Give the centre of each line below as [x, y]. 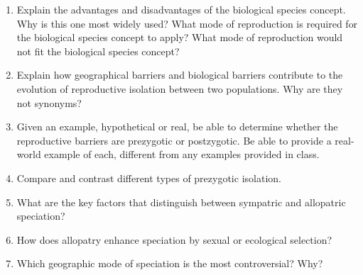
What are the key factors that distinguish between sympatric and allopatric [181, 202]
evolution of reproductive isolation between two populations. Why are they [180, 88]
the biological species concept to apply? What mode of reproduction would [180, 37]
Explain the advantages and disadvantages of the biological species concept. [181, 9]
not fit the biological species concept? [98, 51]
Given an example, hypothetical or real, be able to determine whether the [177, 127]
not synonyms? [49, 102]
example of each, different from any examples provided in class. [182, 154]
